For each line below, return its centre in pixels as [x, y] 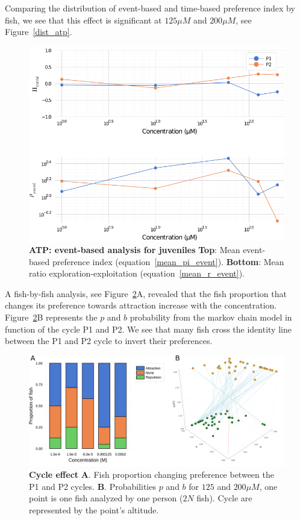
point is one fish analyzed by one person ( [106, 498]
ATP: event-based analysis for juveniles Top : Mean [135, 249]
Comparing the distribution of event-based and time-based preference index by [150, 8]
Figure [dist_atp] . [39, 32]
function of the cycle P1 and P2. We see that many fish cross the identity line [148, 329]
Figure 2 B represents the [51, 317]
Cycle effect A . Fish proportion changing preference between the [152, 475]
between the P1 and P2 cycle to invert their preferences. [109, 341]
